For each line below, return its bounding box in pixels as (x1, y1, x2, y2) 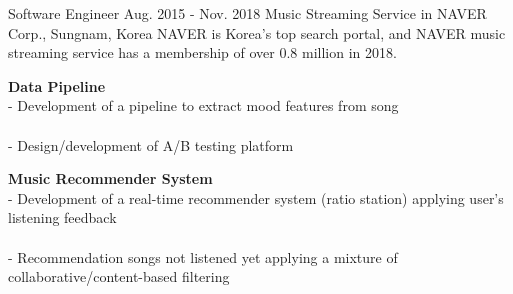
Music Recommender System (8, 168, 213, 189)
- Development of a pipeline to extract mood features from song (8, 95, 399, 116)
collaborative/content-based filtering (8, 266, 230, 287)
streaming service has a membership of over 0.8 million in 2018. (8, 42, 397, 63)
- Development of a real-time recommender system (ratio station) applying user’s (8, 187, 504, 208)
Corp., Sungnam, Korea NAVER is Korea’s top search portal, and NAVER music (8, 22, 506, 43)
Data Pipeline (8, 75, 106, 96)
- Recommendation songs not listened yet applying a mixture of (8, 246, 398, 267)
